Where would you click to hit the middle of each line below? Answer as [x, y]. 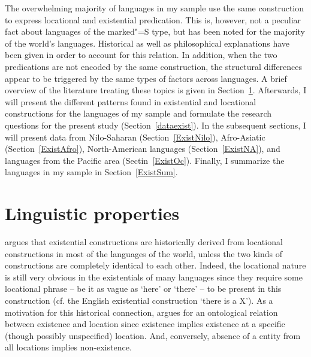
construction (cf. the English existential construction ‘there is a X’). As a [139, 300]
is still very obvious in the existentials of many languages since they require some [154, 277]
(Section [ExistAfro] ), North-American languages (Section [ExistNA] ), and [143, 149]
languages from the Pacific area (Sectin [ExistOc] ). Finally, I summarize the [145, 160]
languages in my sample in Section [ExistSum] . [91, 172]
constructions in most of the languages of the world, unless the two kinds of [144, 253]
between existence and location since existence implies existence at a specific [145, 324]
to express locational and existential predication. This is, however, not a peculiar [153, 19]
